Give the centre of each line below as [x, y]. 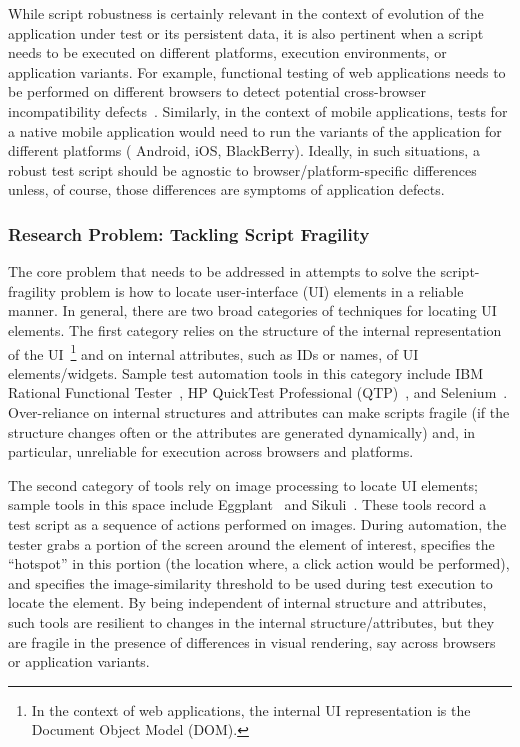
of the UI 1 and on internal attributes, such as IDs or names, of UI [213, 352]
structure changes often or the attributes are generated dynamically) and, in [242, 431]
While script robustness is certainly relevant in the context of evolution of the [246, 13]
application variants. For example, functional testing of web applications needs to [257, 71]
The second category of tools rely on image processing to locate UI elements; [243, 484]
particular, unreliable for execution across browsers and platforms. [211, 451]
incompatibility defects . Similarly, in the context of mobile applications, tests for [258, 110]
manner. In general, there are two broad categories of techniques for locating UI [252, 310]
